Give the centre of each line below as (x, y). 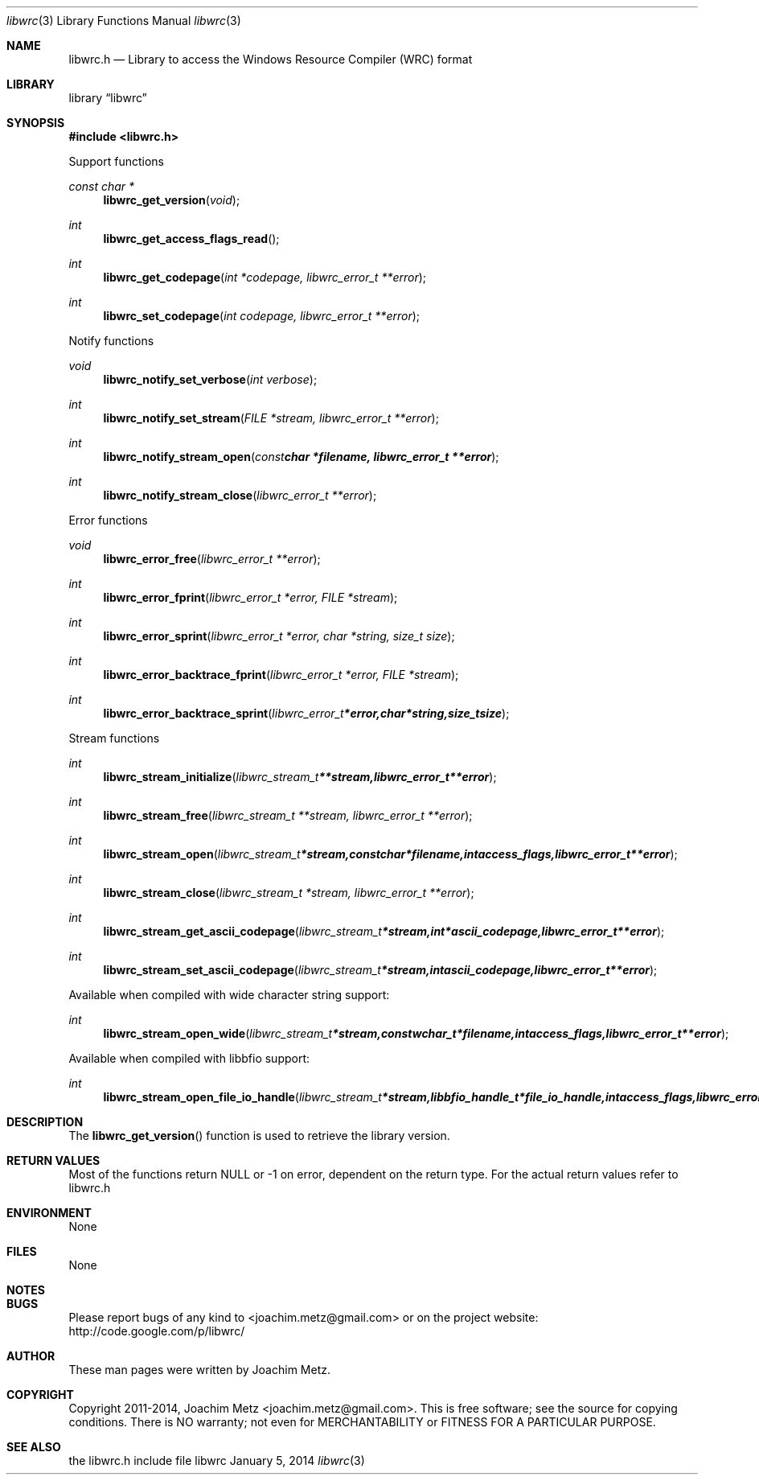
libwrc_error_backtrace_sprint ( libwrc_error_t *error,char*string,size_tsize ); (306, 713)
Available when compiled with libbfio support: (189, 1058)
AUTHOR (31, 1356)
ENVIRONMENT (49, 1213)
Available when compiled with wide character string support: (229, 995)
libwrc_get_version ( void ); (172, 200)
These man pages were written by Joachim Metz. (199, 1370)
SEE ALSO (34, 1447)
